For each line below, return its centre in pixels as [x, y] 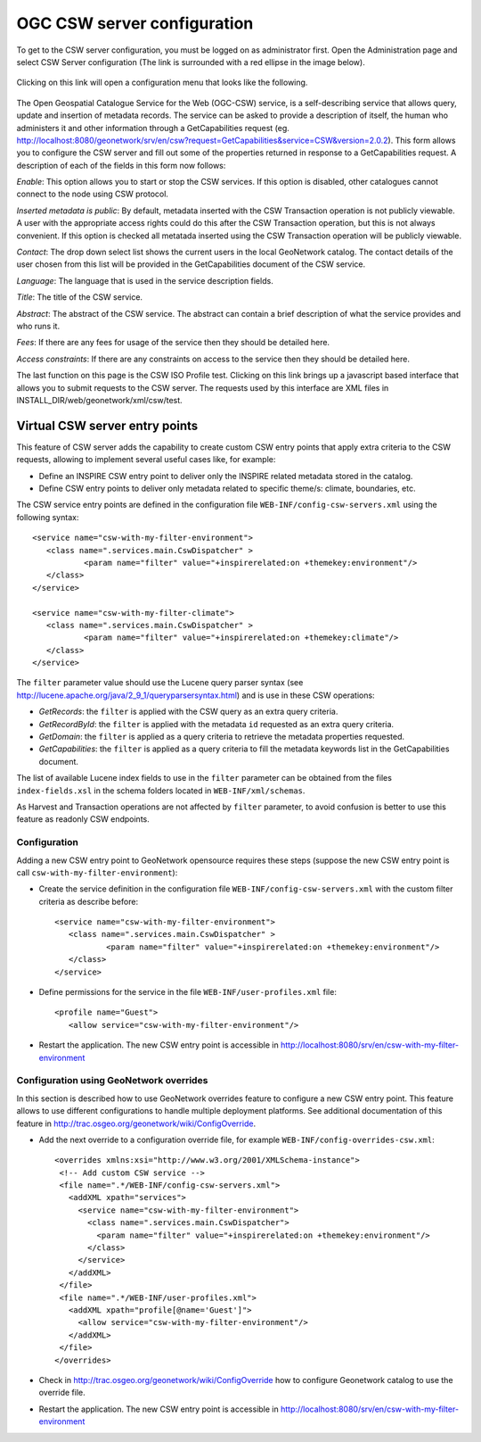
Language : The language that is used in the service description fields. [145, 280]
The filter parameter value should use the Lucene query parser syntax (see [160, 683]
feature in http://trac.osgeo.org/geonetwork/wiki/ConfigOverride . [136, 1123]
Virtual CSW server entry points [107, 425]
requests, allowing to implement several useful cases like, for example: [146, 460]
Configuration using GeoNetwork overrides [112, 1081]
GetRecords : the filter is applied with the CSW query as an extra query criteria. [188, 712]
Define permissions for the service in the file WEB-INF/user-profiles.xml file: [188, 992]
